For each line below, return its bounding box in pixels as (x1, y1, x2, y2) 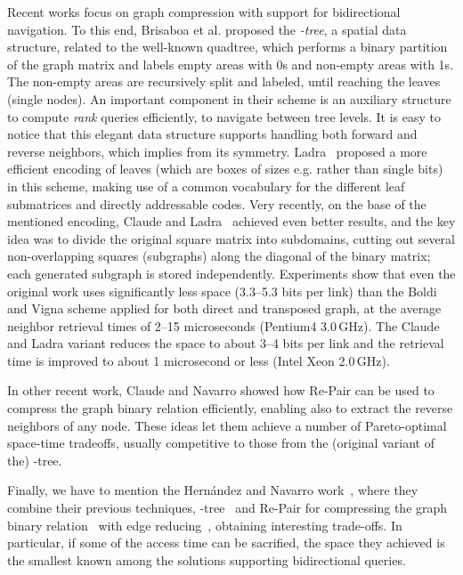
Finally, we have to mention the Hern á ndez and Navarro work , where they (7, 481, 418, 499)
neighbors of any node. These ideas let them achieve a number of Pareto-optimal (7, 416, 447, 434)
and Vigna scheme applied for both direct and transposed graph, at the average (7, 299, 442, 318)
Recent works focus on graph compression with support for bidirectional (7, 3, 401, 20)
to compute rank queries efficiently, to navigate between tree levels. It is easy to (7, 107, 442, 126)
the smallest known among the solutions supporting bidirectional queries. (7, 550, 406, 569)
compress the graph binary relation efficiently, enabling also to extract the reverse (7, 399, 453, 417)
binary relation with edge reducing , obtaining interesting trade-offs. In (7, 515, 402, 534)
